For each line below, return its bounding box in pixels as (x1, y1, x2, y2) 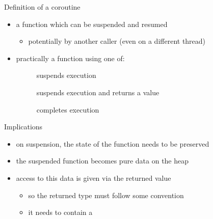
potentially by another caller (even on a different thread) (28, 36, 206, 46)
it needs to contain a (28, 207, 93, 217)
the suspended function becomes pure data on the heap (16, 155, 189, 166)
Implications (4, 121, 43, 132)
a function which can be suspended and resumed (16, 18, 168, 29)
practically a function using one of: (16, 52, 125, 63)
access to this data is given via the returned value (16, 172, 171, 183)
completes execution (36, 104, 99, 115)
